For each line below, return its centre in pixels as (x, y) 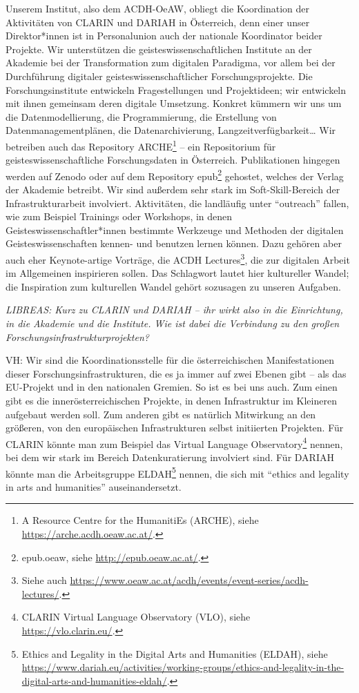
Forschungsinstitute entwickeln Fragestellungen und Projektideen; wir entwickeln (176, 89)
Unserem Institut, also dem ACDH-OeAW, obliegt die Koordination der (157, 8)
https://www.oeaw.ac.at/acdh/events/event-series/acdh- (189, 580)
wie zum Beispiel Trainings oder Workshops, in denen (119, 216)
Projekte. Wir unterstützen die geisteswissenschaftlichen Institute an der (159, 49)
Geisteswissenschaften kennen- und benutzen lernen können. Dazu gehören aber (174, 243)
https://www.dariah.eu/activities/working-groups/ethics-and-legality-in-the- (183, 667)
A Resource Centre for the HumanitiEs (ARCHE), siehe (140, 520)
